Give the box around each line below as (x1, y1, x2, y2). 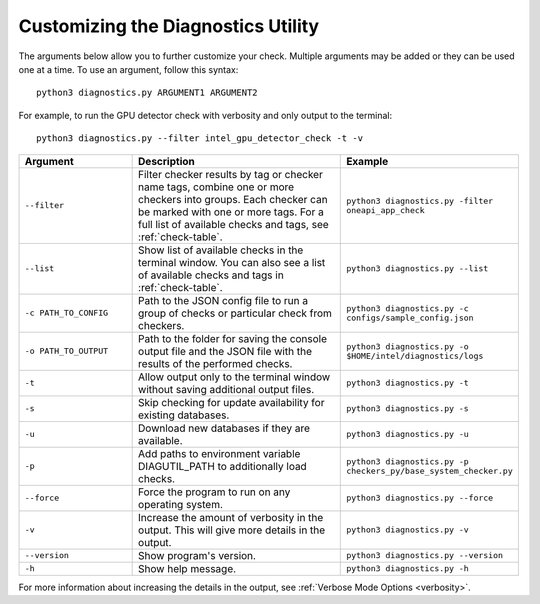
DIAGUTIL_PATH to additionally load (138, 459, 307, 473)
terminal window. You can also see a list (138, 255, 326, 269)
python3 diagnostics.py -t (346, 378, 469, 388)
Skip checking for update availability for (138, 395, 325, 409)
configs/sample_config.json (346, 312, 474, 323)
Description (138, 154, 195, 168)
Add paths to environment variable (138, 446, 301, 460)
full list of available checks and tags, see (138, 217, 329, 231)
